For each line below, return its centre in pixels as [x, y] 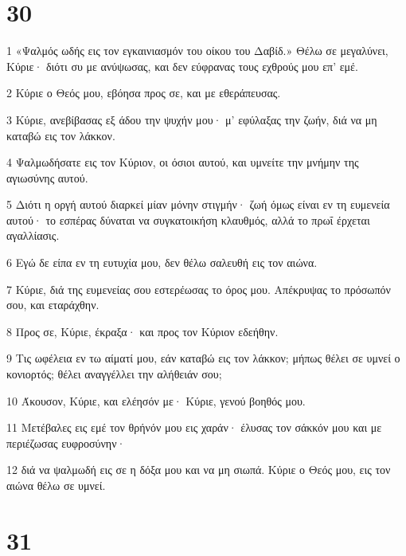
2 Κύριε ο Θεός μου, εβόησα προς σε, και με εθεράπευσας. [144, 93]
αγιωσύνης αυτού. [47, 177]
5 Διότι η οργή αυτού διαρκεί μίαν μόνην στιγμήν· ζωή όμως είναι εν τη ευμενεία [198, 204]
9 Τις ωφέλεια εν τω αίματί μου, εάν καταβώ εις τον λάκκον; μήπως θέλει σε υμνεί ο [203, 358]
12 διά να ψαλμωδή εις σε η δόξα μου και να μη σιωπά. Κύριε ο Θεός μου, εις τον [199, 470]
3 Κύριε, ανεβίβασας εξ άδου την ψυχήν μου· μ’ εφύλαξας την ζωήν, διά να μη [192, 119]
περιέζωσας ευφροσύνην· [66, 442]
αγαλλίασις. [33, 235]
